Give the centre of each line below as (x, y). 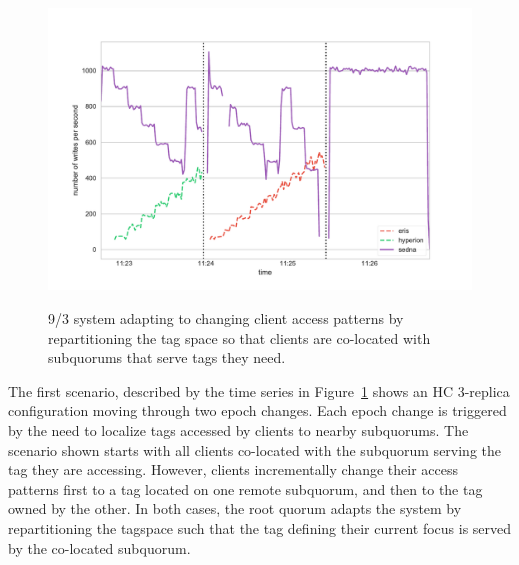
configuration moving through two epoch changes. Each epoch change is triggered (257, 410)
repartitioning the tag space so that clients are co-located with (239, 337)
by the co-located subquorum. (99, 547)
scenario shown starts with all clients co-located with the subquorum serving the (255, 449)
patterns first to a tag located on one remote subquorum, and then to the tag (245, 488)
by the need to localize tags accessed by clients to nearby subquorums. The (238, 429)
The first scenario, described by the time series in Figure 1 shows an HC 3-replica (259, 390)
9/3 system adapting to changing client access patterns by (226, 317)
